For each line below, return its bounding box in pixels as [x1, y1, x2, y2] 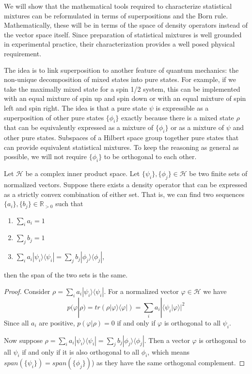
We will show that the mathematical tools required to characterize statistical [4, 1, 232, 11]
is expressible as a [156, 102, 209, 113]
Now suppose [4, 335, 43, 345]
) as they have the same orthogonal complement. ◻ [91, 358, 245, 368]
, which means [147, 346, 190, 357]
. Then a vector [144, 335, 190, 345]
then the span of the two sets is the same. [4, 270, 128, 280]
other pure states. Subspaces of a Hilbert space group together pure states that [4, 132, 239, 143]
